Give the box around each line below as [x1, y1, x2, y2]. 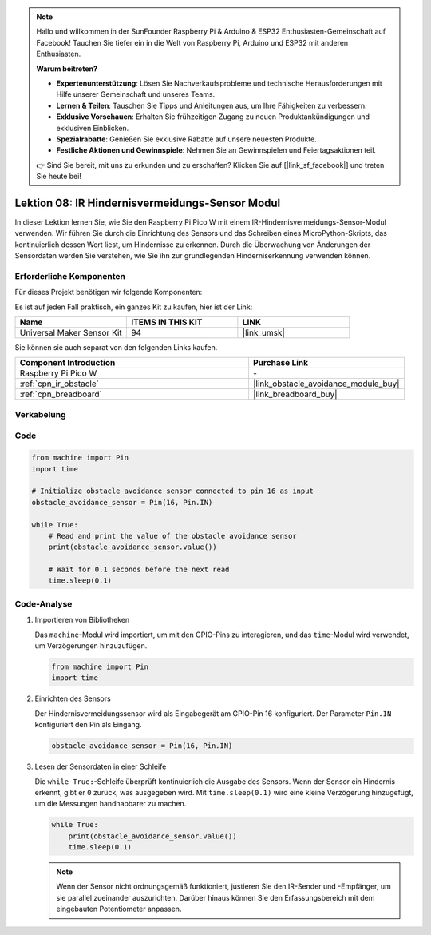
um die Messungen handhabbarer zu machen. [34, 799, 187, 809]
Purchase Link [252, 357, 309, 368]
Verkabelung [14, 408, 67, 420]
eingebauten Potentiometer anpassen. [56, 904, 182, 914]
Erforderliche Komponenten [14, 270, 125, 281]
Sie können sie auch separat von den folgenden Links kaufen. [14, 343, 218, 352]
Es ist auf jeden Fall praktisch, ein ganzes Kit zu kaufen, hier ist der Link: [14, 302, 253, 312]
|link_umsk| [242, 328, 285, 339]
